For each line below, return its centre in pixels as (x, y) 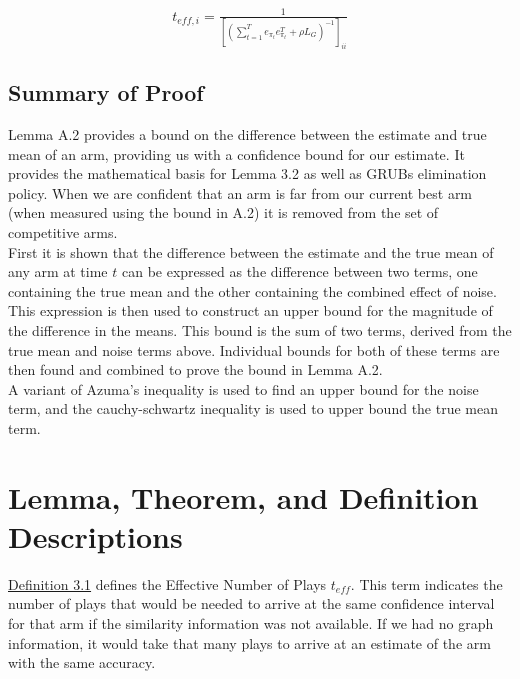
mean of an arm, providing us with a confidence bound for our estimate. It (236, 153)
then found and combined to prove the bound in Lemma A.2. (195, 369)
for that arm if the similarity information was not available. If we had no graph (251, 622)
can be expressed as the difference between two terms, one (299, 271)
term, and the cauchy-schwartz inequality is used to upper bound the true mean (253, 408)
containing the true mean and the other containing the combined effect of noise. (252, 290)
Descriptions (95, 535)
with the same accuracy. (82, 662)
